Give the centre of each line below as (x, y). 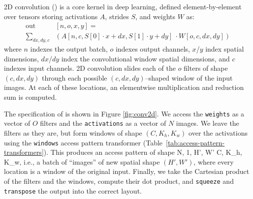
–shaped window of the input (189, 77)
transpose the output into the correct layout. (73, 190)
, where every (214, 161)
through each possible (75, 77)
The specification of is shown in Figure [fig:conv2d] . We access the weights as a (124, 113)
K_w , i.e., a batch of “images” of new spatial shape (82, 161)
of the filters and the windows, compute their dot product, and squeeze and (119, 181)
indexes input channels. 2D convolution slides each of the (90, 68)
